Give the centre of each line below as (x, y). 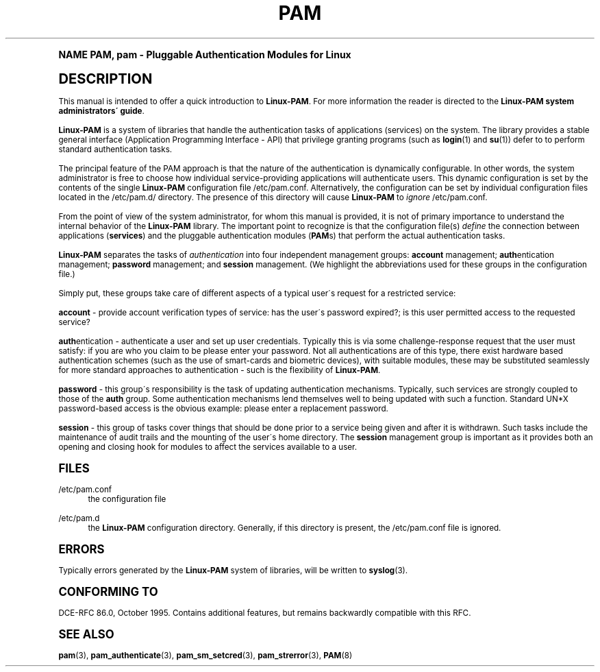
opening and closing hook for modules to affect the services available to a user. (208, 447)
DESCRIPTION (105, 78)
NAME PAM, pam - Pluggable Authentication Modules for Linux (205, 54)
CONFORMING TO (108, 591)
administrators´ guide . (101, 111)
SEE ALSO (86, 634)
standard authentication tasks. (115, 149)
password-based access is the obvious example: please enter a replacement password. (223, 408)
